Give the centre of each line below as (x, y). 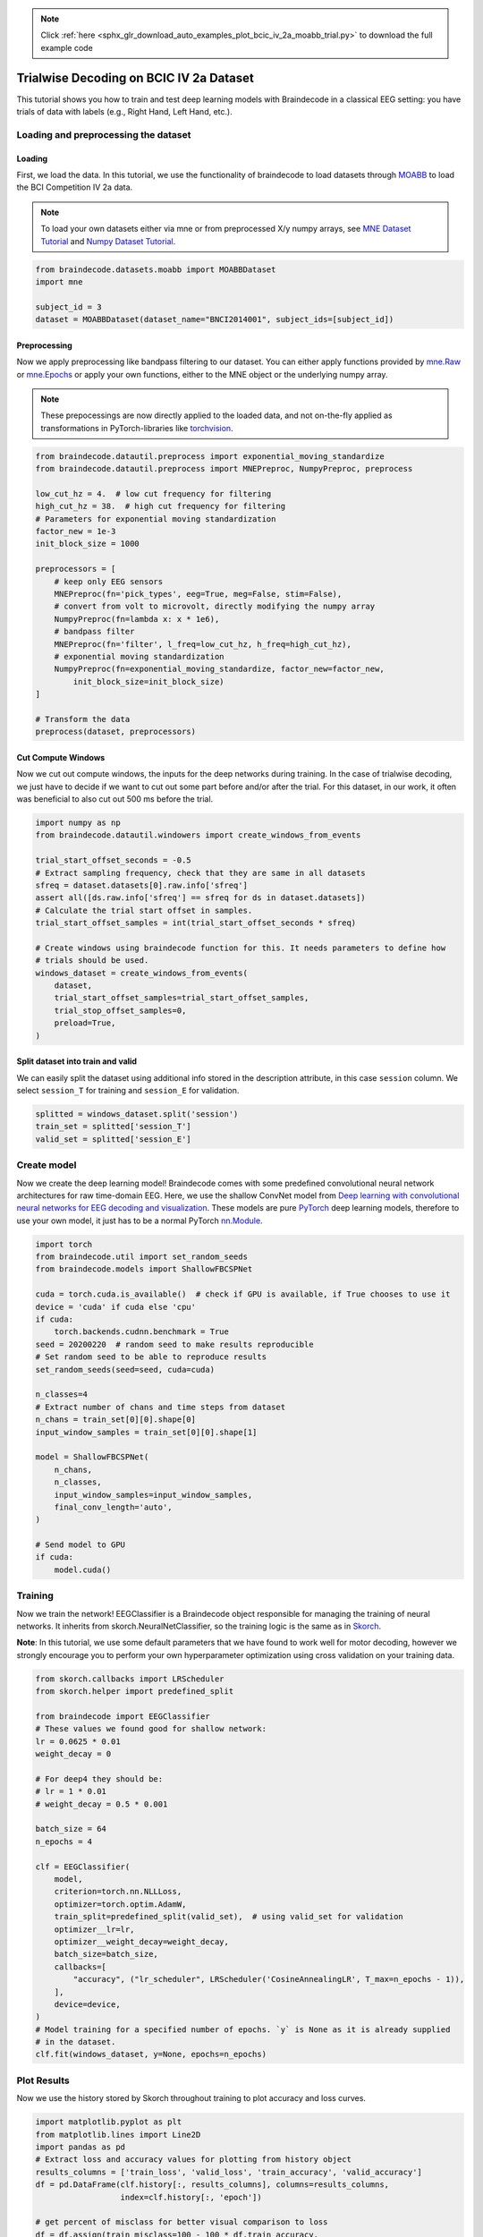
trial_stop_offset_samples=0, (120, 1010)
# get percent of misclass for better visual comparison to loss (182, 2222)
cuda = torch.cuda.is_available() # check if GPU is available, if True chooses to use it (243, 1294)
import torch (64, 1244)
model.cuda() (83, 1569)
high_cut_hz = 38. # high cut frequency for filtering (161, 506)
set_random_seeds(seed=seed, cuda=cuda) (125, 1369)
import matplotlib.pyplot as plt (109, 2122)
